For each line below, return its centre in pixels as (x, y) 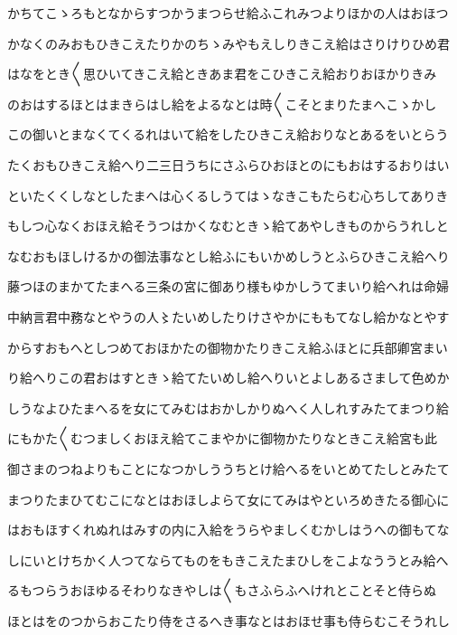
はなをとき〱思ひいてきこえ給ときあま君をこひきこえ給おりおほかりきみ (222, 74)
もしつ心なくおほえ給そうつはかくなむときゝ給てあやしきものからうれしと (228, 226)
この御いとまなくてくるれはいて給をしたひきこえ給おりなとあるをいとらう (228, 134)
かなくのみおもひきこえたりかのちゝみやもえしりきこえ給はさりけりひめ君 (228, 43)
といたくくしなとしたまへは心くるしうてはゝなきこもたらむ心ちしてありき (228, 195)
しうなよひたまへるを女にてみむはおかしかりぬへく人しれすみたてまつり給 (228, 408)
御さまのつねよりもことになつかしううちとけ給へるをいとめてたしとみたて (228, 468)
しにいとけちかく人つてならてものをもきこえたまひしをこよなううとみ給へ (228, 559)
